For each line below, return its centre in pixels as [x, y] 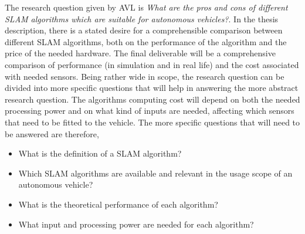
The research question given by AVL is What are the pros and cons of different [146, 7]
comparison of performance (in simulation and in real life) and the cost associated [152, 64]
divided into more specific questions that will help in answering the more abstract [152, 88]
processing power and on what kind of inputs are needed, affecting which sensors [150, 111]
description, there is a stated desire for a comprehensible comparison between [144, 30]
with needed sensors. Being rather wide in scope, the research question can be [145, 76]
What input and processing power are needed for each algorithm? [136, 224]
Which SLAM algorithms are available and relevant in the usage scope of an [155, 173]
